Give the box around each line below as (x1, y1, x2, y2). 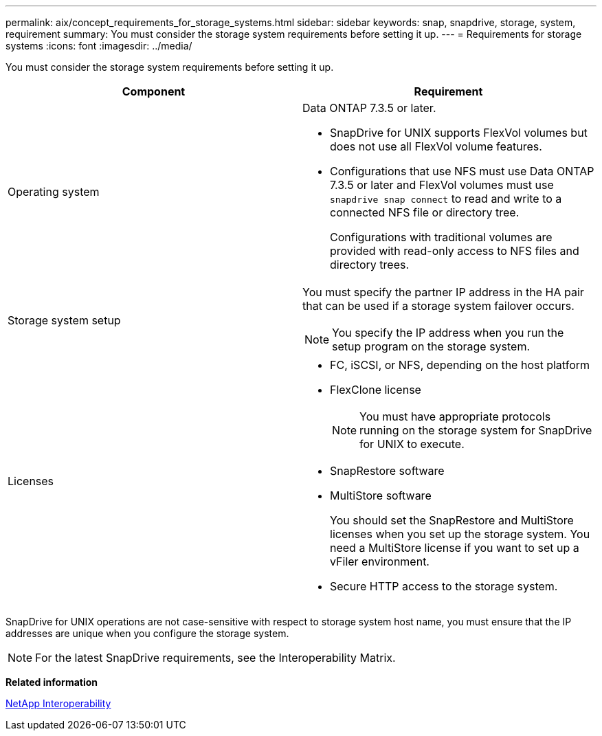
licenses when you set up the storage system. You (330, 527, 590, 541)
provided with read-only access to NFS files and (330, 244, 579, 258)
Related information (5, 676, 98, 688)
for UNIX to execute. (359, 437, 465, 451)
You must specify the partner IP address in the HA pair (302, 285, 584, 299)
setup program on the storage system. (332, 339, 531, 353)
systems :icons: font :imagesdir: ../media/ (5, 40, 192, 52)
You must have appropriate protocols (359, 410, 551, 423)
